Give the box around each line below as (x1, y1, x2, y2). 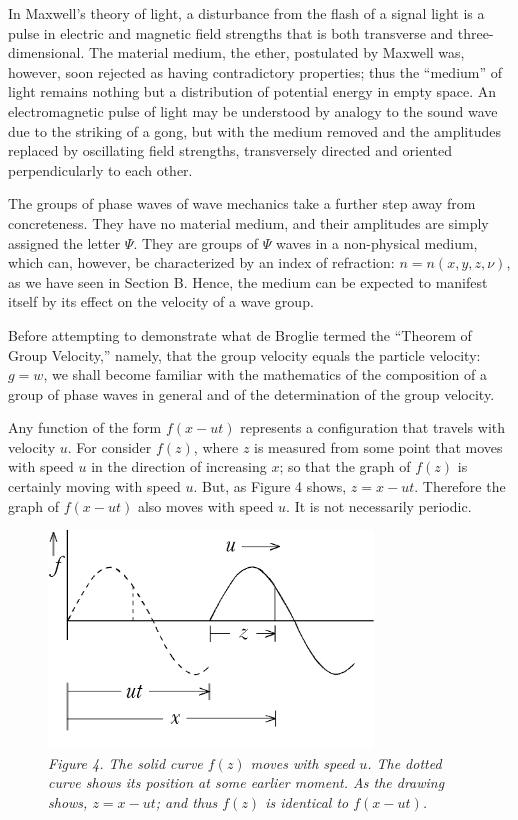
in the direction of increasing (91, 456, 267, 477)
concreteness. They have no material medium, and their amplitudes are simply (8, 212, 489, 233)
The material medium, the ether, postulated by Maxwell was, (88, 42, 465, 63)
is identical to (265, 791, 349, 812)
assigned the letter (8, 232, 121, 253)
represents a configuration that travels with (240, 417, 506, 438)
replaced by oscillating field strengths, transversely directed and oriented (8, 140, 452, 161)
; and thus (155, 791, 218, 812)
